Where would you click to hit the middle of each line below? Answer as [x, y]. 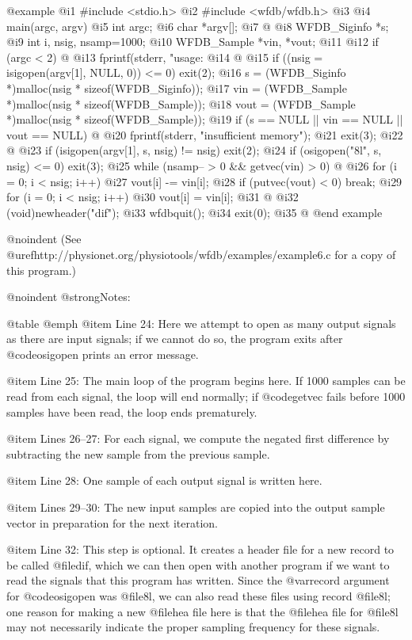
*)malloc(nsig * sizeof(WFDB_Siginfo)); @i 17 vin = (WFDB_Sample [177, 88]
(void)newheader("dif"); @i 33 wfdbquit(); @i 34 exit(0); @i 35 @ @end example [195, 212]
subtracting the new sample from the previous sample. [138, 453]
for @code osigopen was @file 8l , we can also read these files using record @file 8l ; [198, 596]
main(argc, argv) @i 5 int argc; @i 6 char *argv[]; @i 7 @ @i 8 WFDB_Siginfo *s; [198, 26]
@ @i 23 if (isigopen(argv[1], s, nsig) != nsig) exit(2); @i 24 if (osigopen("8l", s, [194, 150]
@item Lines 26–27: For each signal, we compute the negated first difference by [198, 438]
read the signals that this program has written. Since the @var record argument [198, 580]
